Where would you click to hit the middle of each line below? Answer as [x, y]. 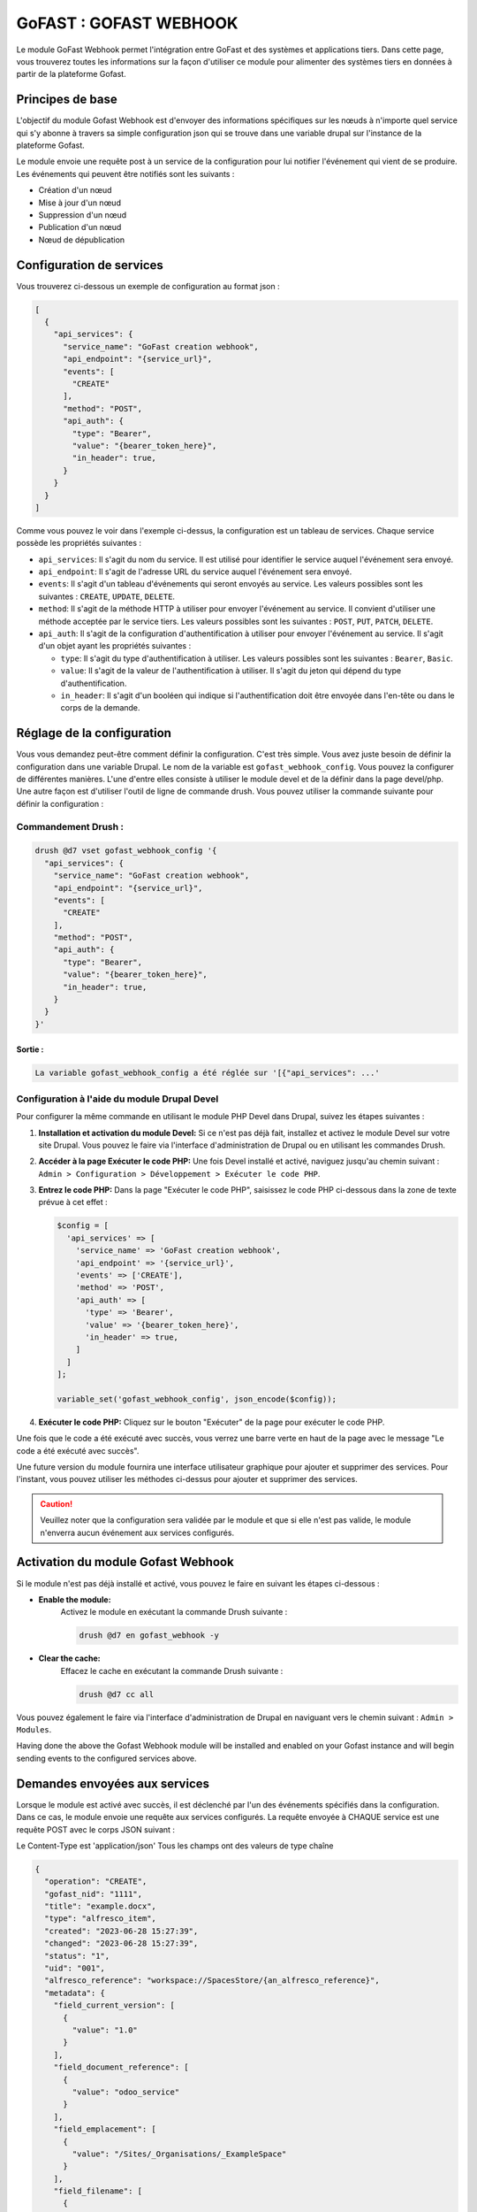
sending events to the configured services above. [106, 1758]
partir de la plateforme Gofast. [72, 74]
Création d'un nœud [75, 190]
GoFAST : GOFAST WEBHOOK [127, 23]
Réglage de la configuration [94, 733]
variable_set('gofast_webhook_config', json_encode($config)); [197, 1399]
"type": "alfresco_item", [100, 1919]
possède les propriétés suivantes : [79, 543]
